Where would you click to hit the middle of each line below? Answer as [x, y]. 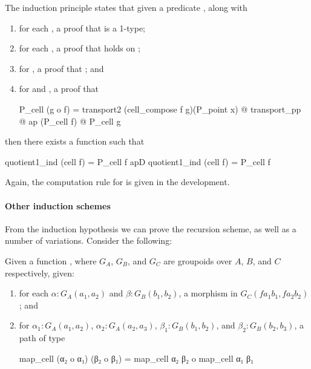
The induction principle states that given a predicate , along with [126, 7]
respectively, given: [40, 273]
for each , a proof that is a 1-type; [82, 28]
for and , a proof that [59, 89]
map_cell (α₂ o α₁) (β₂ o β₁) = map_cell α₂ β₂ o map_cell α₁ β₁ [136, 358]
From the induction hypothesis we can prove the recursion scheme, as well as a [151, 228]
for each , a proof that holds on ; [80, 48]
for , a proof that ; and [61, 68]
